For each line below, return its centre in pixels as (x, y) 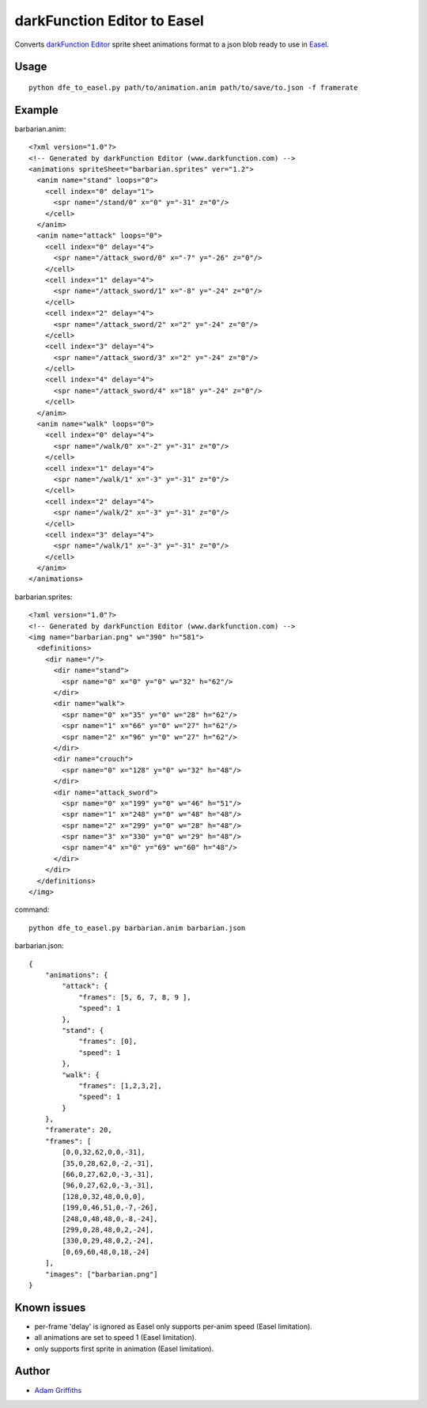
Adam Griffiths (58, 1390)
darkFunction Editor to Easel (110, 21)
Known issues (50, 1307)
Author (32, 1371)
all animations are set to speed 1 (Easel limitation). (115, 1338)
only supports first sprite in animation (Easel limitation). (124, 1349)
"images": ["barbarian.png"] (101, 1274)
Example (36, 110)
